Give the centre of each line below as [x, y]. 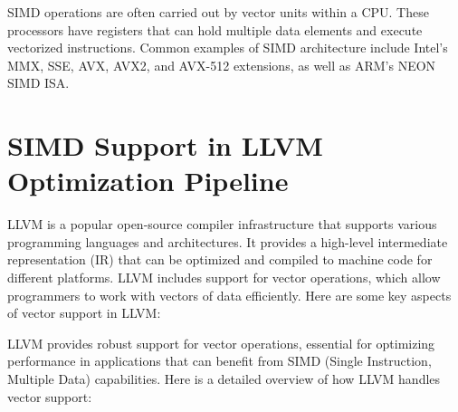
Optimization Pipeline [148, 181]
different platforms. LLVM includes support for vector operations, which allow [224, 278]
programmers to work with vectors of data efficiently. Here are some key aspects [229, 295]
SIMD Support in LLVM [165, 145]
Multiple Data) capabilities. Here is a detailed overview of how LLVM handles [224, 379]
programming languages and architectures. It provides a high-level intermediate [228, 241]
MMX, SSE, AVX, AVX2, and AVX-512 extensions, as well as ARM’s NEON [222, 65]
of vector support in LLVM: [84, 313]
